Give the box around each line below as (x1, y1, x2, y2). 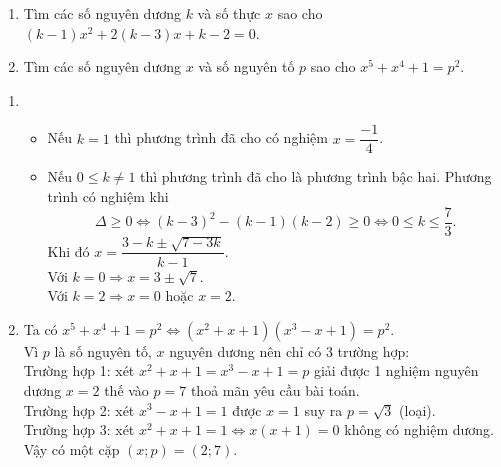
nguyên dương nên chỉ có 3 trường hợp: (169, 340, 410, 361)
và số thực (197, 3, 261, 23)
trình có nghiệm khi (47, 186, 169, 207)
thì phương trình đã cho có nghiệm (114, 127, 328, 148)
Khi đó (47, 240, 90, 261)
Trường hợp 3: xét (23, 419, 135, 440)
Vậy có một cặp (23, 438, 120, 459)
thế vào (104, 379, 149, 400)
